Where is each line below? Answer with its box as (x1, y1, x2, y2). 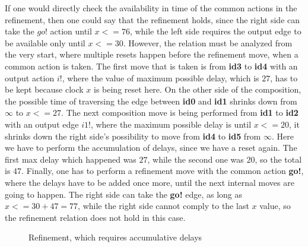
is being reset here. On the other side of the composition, (94, 83, 301, 96)
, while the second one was (147, 153, 244, 165)
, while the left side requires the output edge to (129, 25, 301, 37)
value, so (259, 199, 291, 212)
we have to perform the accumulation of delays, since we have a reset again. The (5, 141, 297, 154)
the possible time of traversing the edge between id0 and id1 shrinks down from (5, 94, 297, 107)
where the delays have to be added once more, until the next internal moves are (5, 176, 294, 188)
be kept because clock (5, 83, 84, 96)
